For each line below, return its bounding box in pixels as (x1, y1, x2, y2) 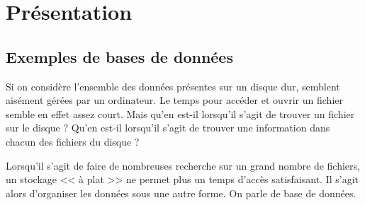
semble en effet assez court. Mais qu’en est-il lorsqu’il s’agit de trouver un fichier (6, 106, 355, 121)
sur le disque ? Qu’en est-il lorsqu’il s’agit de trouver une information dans (6, 120, 330, 135)
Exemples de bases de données (6, 45, 233, 67)
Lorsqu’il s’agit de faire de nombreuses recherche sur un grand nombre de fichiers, (6, 158, 360, 172)
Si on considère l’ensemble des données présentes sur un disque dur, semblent (6, 78, 340, 93)
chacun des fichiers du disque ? (6, 134, 140, 148)
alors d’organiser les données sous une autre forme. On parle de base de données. (6, 185, 356, 200)
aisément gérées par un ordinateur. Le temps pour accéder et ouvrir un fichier (6, 93, 343, 107)
